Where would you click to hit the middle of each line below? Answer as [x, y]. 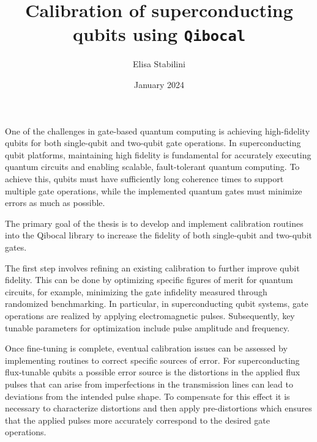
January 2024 [159, 85]
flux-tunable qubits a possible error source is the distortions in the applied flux [153, 372]
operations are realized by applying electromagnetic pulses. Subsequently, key [150, 315]
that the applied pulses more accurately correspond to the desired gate [137, 420]
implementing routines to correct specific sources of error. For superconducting [152, 360]
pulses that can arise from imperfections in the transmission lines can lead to [149, 384]
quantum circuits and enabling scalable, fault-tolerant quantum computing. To [152, 167]
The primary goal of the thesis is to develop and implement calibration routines [154, 223]
